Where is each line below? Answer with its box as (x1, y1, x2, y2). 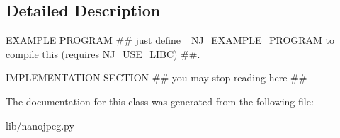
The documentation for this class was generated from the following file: (6, 93, 314, 108)
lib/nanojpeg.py (6, 117, 74, 132)
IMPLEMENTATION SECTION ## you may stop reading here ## (6, 70, 307, 85)
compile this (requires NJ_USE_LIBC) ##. (6, 46, 200, 61)
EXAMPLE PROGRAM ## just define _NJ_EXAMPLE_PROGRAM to (6, 33, 335, 47)
